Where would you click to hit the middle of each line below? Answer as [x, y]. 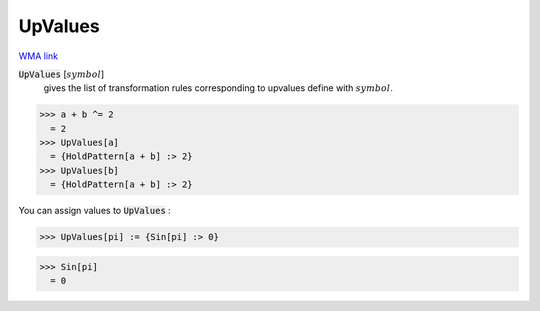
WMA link [38, 56]
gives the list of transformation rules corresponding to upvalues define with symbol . [218, 88]
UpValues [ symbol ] [61, 74]
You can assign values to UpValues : [95, 211]
